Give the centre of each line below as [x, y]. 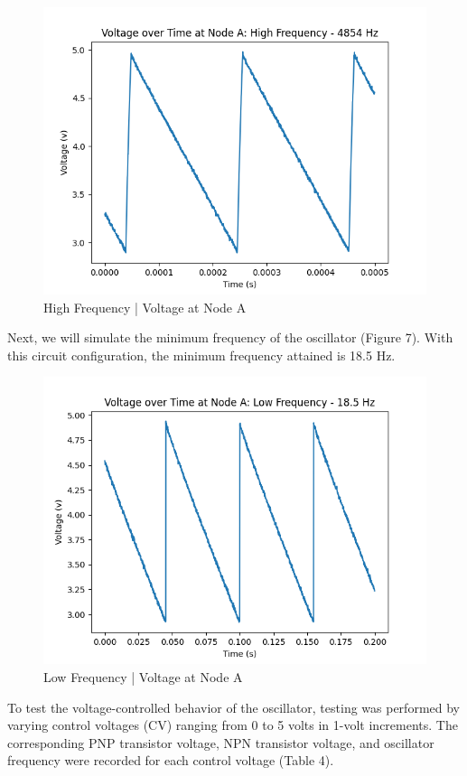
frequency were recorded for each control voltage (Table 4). [171, 760]
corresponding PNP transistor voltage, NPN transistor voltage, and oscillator [221, 742]
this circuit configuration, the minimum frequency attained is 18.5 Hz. [201, 355]
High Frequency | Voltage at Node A [145, 307]
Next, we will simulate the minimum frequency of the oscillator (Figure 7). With [230, 337]
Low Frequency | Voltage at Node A [143, 676]
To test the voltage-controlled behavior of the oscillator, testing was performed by [233, 707]
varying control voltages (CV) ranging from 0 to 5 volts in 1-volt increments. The [233, 725]
